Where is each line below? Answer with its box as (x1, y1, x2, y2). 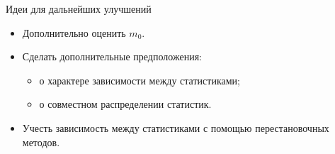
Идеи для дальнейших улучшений (6, 1, 152, 16)
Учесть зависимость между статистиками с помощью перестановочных (22, 120, 329, 135)
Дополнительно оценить (22, 25, 126, 40)
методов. (22, 134, 60, 149)
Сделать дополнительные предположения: (22, 49, 202, 64)
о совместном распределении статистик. (39, 97, 212, 111)
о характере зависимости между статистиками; (39, 72, 240, 87)
